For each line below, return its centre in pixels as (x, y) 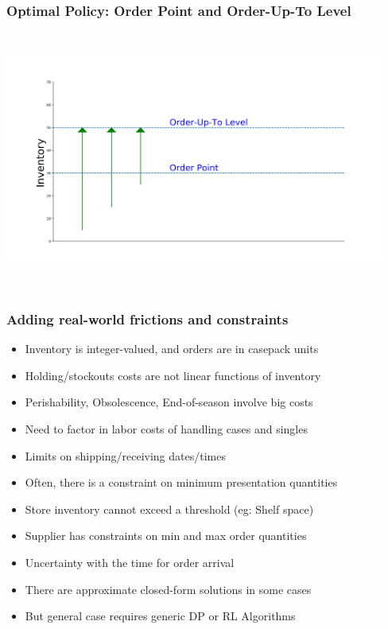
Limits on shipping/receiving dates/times (125, 455)
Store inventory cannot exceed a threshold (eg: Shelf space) (169, 509)
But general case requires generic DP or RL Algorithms (160, 616)
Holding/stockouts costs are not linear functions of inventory (173, 375)
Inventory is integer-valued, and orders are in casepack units (172, 349)
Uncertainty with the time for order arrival (130, 563)
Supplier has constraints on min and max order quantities (166, 536)
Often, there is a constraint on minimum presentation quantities (181, 482)
